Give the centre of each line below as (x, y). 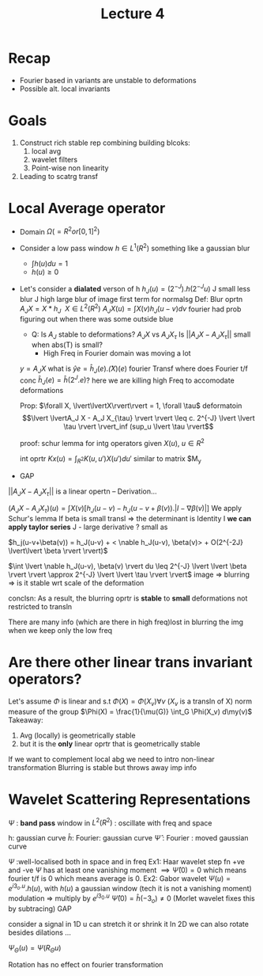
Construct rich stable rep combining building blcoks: (105, 143)
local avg (46, 151)
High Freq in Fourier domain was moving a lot (117, 353)
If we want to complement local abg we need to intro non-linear (111, 759)
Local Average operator (87, 209)
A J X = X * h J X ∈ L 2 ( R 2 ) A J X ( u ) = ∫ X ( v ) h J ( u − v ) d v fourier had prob (130, 309)
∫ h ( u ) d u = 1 (50, 264)
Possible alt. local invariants (65, 89)
